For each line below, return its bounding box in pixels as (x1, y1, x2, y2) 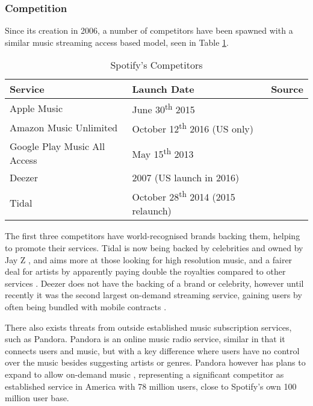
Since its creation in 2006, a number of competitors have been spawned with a (5, 24, 293, 37)
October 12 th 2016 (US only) (132, 119, 254, 136)
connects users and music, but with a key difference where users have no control (5, 344, 300, 357)
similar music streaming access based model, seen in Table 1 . (5, 36, 229, 48)
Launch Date (132, 82, 194, 96)
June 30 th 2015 (132, 100, 195, 116)
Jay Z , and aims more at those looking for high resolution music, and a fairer (5, 253, 293, 266)
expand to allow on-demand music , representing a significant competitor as (5, 367, 284, 380)
